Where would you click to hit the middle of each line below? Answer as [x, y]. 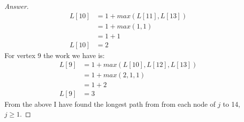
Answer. [17, 6]
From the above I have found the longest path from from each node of [110, 104]
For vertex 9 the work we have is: [55, 55]
